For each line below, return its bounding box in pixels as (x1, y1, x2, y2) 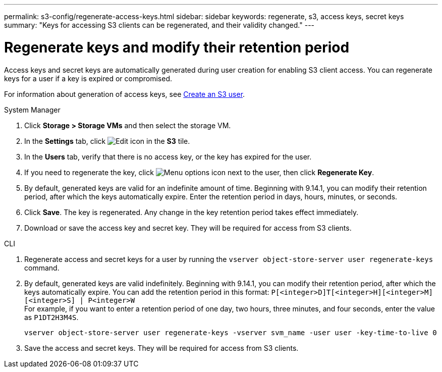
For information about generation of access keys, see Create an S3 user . (4, 89, 245, 98)
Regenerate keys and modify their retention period (4, 38, 350, 56)
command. (24, 263, 60, 272)
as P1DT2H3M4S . (24, 312, 79, 322)
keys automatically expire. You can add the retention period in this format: (24, 287, 269, 296)
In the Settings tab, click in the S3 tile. (24, 136, 190, 145)
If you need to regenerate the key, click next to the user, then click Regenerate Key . (24, 168, 374, 177)
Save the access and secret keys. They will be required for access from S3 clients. (24, 343, 299, 352)
